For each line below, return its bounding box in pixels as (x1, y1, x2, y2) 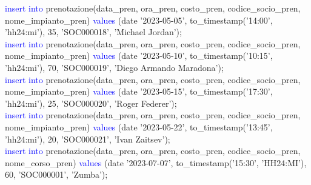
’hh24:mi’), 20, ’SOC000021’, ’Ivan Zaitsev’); (5, 132, 170, 145)
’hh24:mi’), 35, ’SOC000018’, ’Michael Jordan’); (5, 25, 182, 38)
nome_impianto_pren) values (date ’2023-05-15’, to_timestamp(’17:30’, (5, 85, 273, 98)
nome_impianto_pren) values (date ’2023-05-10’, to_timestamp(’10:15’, (5, 49, 273, 62)
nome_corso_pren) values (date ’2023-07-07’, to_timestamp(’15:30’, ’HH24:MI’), (5, 156, 307, 169)
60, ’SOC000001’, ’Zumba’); (5, 168, 108, 181)
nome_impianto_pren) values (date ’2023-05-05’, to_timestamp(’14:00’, (5, 13, 273, 26)
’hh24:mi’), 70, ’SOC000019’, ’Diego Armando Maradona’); (5, 61, 224, 73)
